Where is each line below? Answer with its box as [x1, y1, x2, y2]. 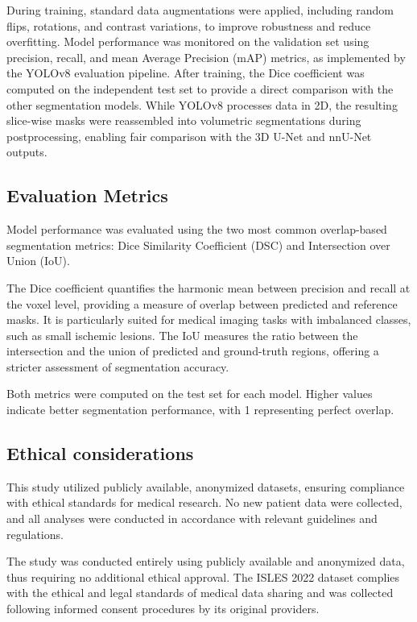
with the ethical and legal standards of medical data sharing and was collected [6, 584, 394, 601]
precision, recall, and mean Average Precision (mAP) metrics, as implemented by [6, 48, 406, 65]
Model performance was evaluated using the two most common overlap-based [6, 221, 387, 238]
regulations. [6, 525, 64, 542]
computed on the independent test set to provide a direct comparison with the [6, 80, 394, 97]
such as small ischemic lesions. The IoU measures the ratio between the [6, 326, 358, 343]
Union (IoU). [6, 252, 70, 269]
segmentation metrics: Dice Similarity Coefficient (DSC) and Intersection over [6, 236, 390, 253]
